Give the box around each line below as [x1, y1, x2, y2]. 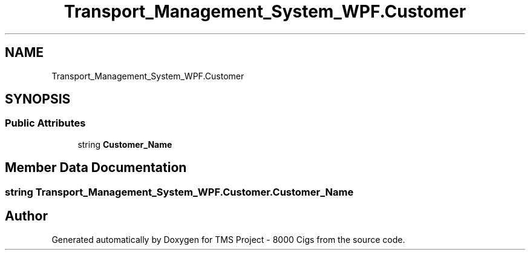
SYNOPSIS [5, 91, 71, 107]
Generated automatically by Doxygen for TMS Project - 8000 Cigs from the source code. [51, 234, 405, 245]
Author [5, 208, 48, 224]
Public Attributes [5, 117, 86, 130]
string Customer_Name [77, 139, 172, 150]
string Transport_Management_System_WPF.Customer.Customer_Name [5, 185, 354, 198]
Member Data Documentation [5, 160, 187, 176]
